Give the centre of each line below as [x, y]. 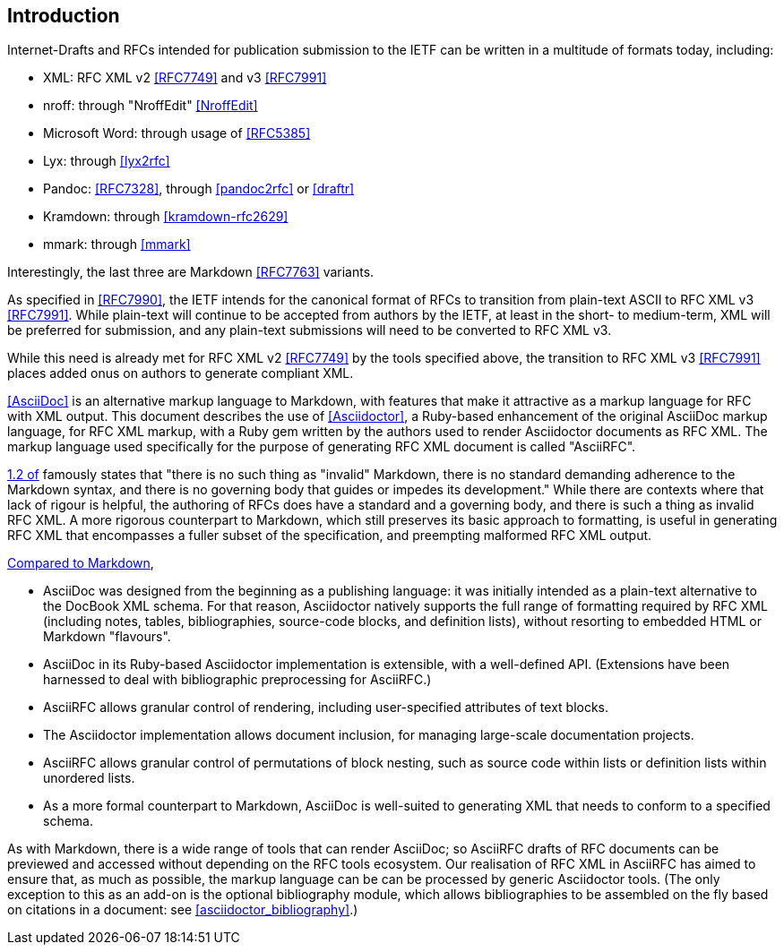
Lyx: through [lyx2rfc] [107, 161]
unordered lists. [89, 778]
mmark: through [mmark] [117, 244]
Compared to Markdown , [81, 563]
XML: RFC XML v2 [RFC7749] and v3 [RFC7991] [185, 78]
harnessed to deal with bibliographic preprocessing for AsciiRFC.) [237, 680]
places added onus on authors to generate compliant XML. [181, 373]
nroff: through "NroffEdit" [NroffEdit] [151, 106]
